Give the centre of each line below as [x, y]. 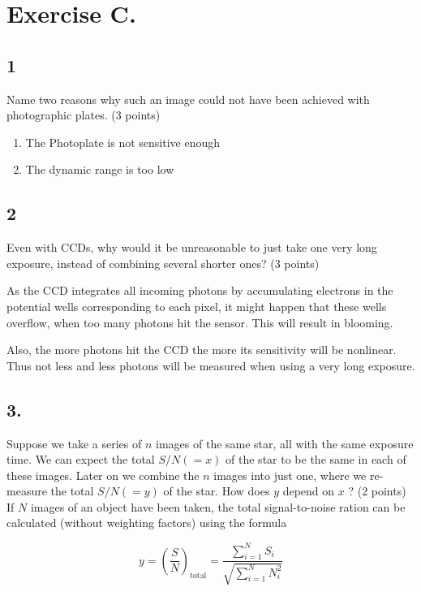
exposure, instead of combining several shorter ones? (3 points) [163, 263]
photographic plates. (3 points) [84, 115]
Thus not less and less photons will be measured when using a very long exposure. [211, 365]
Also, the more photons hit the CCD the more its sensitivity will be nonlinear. [202, 350]
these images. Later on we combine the [103, 475]
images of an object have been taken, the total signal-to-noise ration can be [218, 506]
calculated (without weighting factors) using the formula [147, 523]
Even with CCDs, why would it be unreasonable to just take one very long [192, 247]
